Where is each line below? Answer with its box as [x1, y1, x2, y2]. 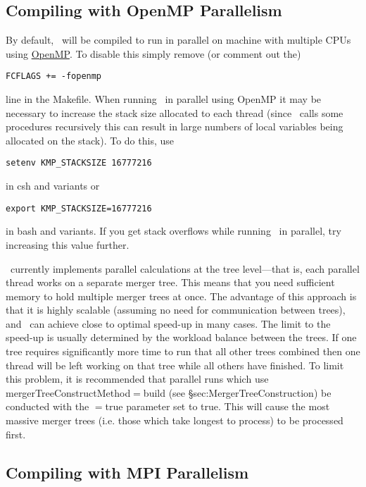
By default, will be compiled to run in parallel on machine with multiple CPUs [6, 32, 351, 47]
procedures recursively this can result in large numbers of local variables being [6, 119, 343, 134]
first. [6, 426, 26, 441]
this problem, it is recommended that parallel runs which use [6, 371, 269, 386]
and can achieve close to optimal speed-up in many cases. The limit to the [6, 316, 331, 331]
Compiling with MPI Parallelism [6, 461, 249, 483]
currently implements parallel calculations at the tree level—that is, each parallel [10, 261, 360, 276]
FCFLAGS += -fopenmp [6, 71, 102, 82]
